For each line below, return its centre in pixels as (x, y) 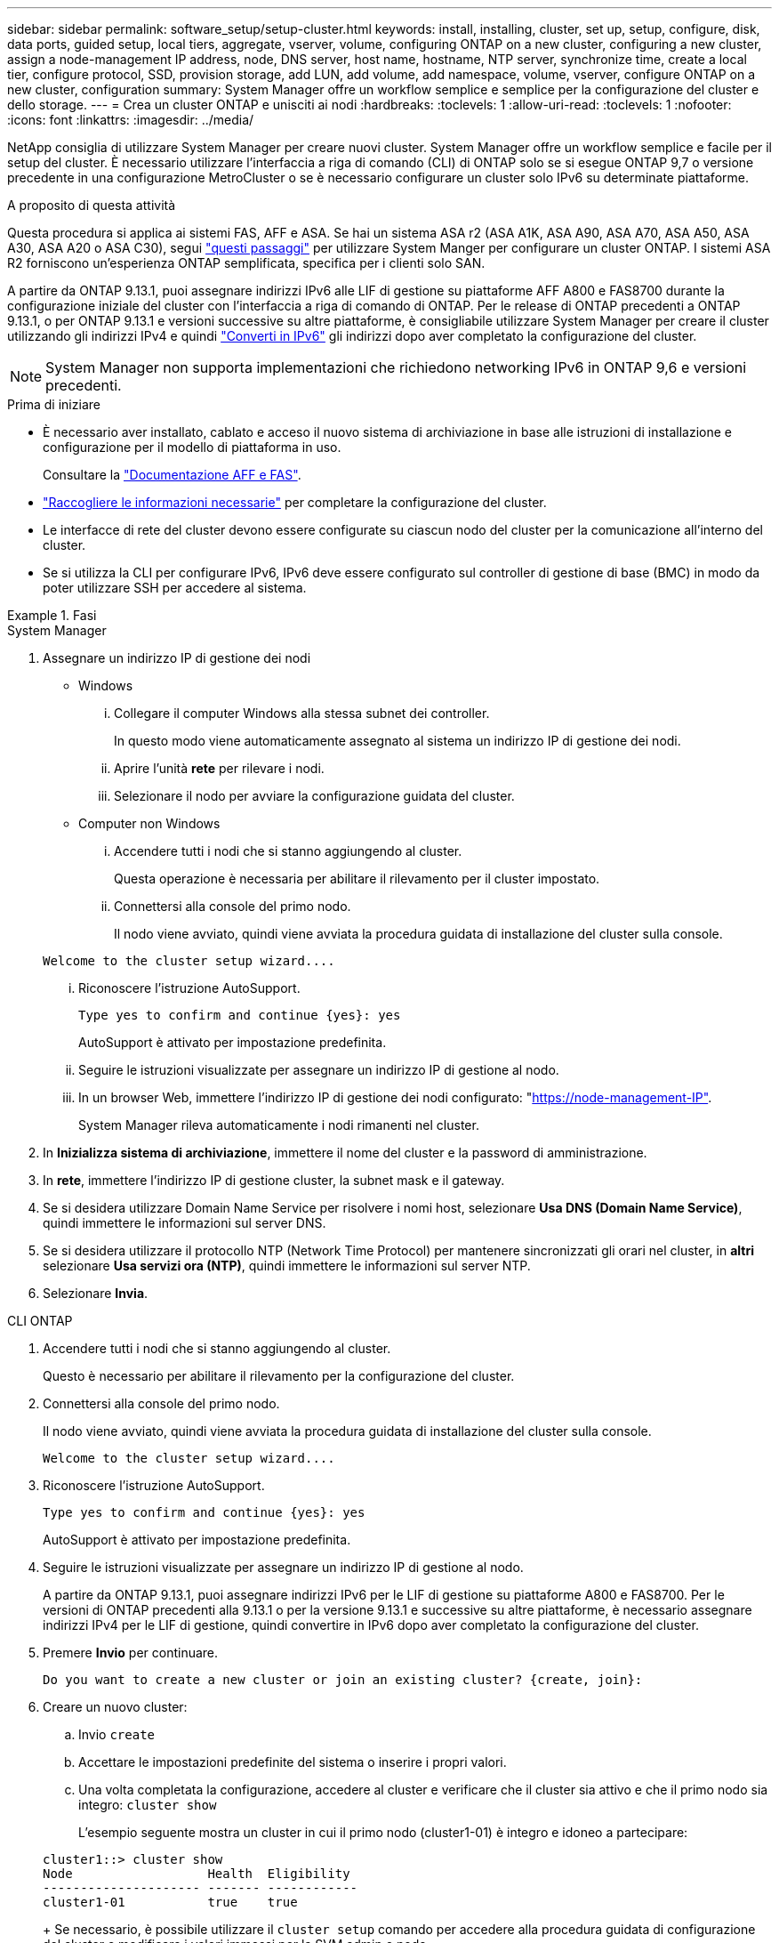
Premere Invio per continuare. (131, 1653)
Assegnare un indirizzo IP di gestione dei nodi (177, 658)
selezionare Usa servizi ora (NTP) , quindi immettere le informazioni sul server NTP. (287, 1266)
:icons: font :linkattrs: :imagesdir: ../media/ (131, 120)
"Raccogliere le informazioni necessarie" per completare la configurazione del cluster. (295, 502)
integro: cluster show (148, 1805)
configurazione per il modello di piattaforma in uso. (192, 447)
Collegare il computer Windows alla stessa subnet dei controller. (302, 713)
